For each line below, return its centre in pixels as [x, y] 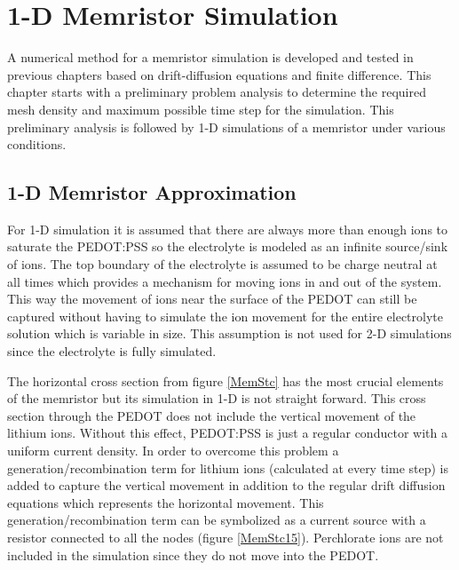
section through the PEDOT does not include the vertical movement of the [212, 415]
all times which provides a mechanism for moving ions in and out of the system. [225, 281]
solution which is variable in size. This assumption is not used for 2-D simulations [229, 333]
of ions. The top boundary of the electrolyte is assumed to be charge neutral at [222, 264]
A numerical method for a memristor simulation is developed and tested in [210, 57]
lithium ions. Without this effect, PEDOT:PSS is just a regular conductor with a [227, 433]
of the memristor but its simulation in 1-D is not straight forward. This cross [217, 398]
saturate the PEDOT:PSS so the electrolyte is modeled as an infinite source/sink [228, 246]
